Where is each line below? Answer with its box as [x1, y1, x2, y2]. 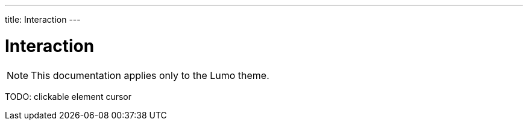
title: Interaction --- [5, 14, 81, 25]
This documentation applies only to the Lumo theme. [31, 69, 269, 81]
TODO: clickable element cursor [5, 91, 132, 102]
